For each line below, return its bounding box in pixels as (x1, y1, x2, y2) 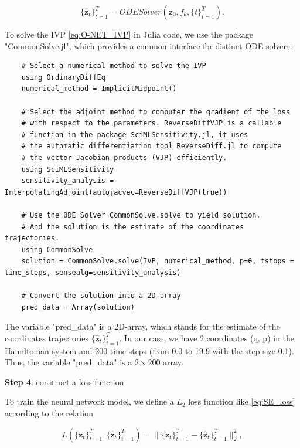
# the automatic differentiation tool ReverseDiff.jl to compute (21, 142, 282, 151)
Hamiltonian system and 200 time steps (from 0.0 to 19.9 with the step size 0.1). (5, 344, 294, 357)
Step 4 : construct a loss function (5, 375, 124, 388)
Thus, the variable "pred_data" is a (5, 356, 132, 368)
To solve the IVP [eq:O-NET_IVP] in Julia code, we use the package (5, 28, 254, 40)
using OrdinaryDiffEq (21, 73, 105, 82)
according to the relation (5, 407, 93, 419)
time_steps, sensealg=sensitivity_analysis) (5, 268, 181, 277)
